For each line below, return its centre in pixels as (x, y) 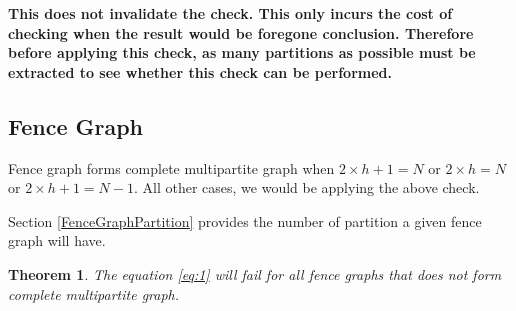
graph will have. (57, 240)
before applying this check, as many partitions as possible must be (242, 52)
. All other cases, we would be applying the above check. (306, 187)
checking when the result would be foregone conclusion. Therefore (241, 32)
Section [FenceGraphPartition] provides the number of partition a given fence (245, 220)
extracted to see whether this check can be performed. (200, 71)
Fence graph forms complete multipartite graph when (171, 167)
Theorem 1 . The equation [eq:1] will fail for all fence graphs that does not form (255, 273)
